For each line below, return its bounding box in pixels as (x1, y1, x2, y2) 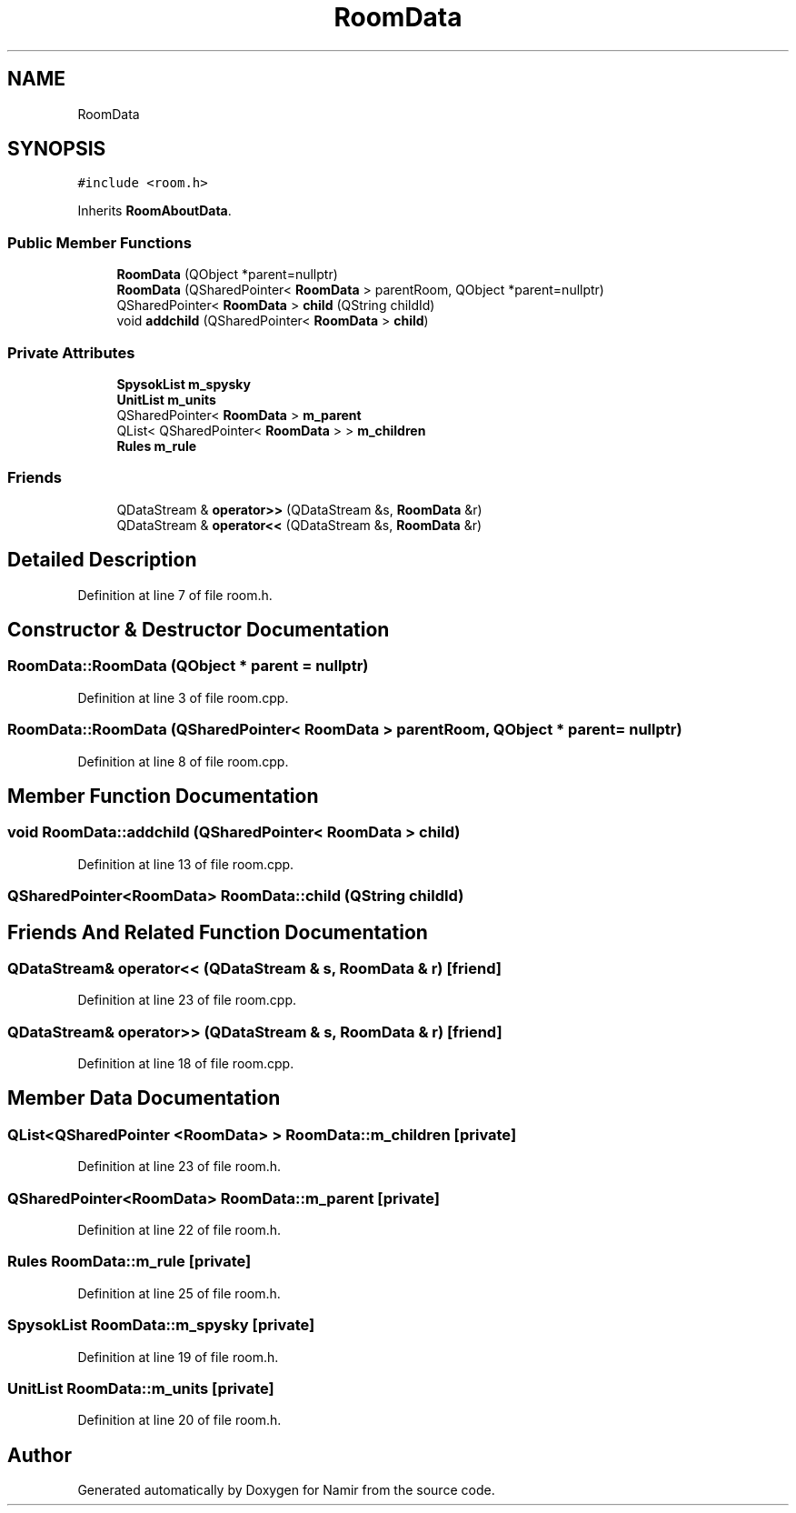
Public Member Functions (7, 233, 192, 252)
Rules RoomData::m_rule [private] (7, 1252, 252, 1271)
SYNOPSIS (7, 137, 106, 161)
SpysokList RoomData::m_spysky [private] (7, 1316, 315, 1335)
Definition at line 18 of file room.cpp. (77, 1056, 294, 1072)
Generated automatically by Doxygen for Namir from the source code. (77, 1482, 495, 1498)
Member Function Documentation (7, 784, 319, 807)
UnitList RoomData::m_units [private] (7, 1378, 274, 1398)
